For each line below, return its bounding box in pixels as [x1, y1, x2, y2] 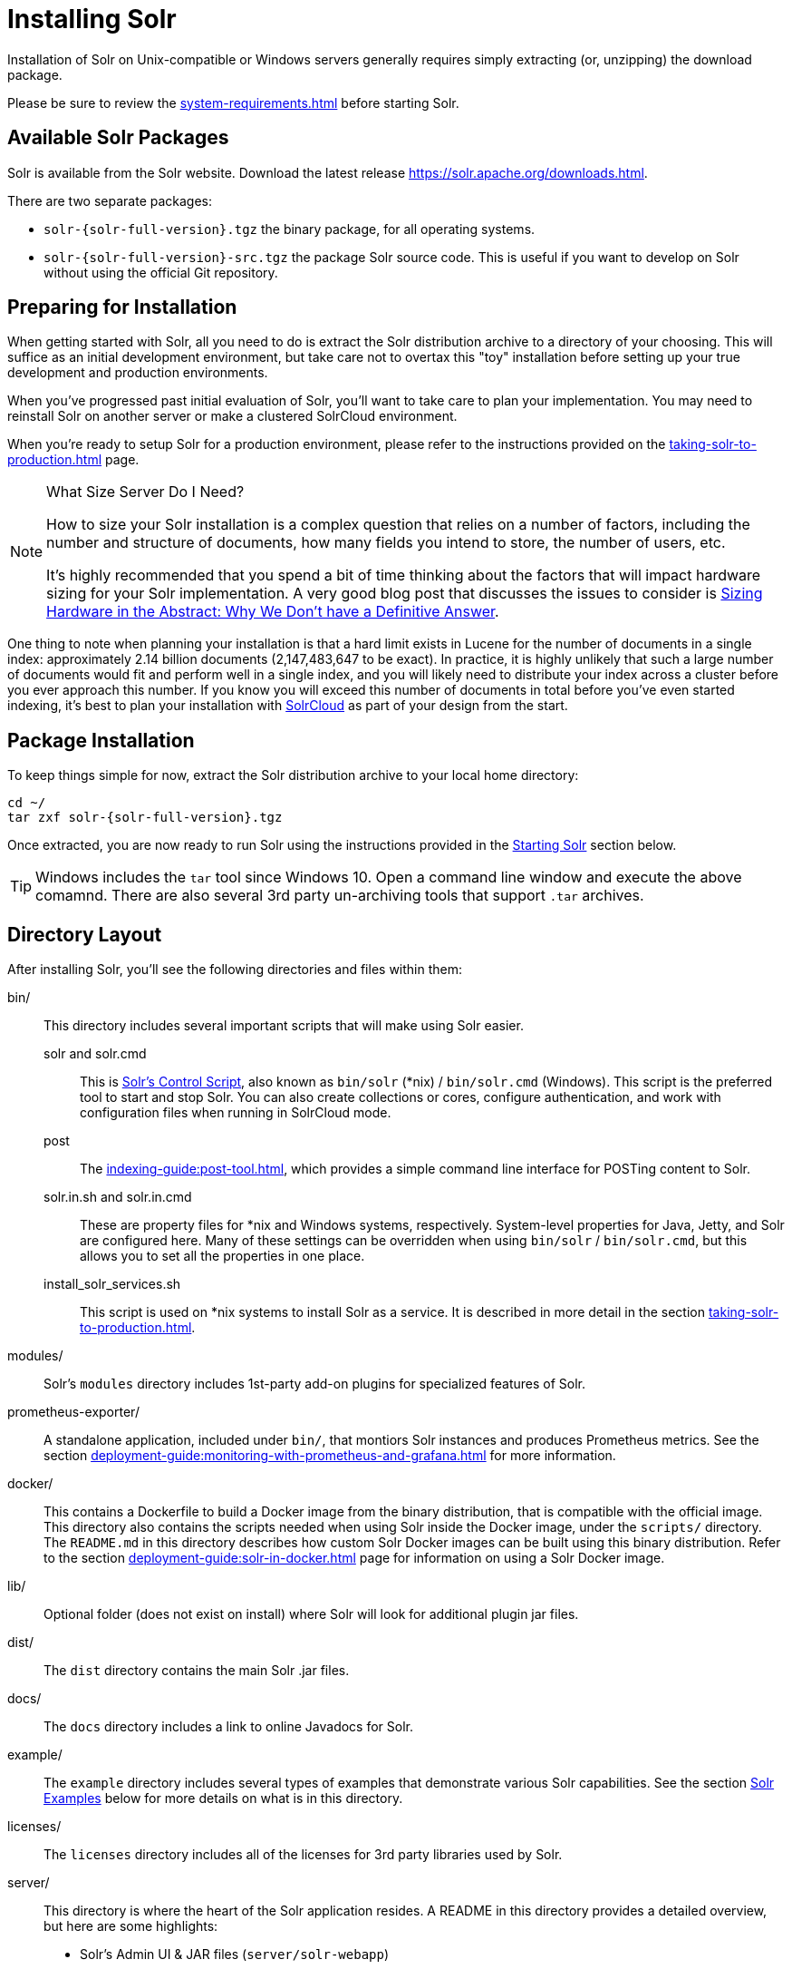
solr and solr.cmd [43, 1046, 147, 1062]
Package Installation [7, 728, 195, 752]
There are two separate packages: [7, 192, 213, 209]
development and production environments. [7, 365, 268, 381]
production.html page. [7, 452, 140, 468]
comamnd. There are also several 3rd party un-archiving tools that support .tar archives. [35, 886, 644, 905]
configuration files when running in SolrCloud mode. [80, 1105, 391, 1121]
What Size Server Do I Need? [46, 483, 245, 502]
